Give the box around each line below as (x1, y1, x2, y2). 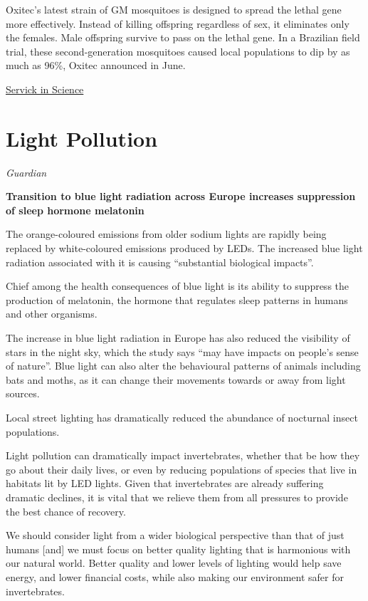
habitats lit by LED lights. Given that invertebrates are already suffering (6, 476, 324, 491)
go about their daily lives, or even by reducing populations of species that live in (6, 461, 357, 476)
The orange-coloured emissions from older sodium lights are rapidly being (6, 226, 327, 241)
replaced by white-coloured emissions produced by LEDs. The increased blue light (6, 241, 363, 256)
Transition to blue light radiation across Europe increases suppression (6, 189, 356, 204)
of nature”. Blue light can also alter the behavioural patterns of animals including (6, 358, 361, 373)
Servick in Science (6, 81, 84, 96)
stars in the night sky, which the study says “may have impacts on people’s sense (6, 344, 359, 359)
